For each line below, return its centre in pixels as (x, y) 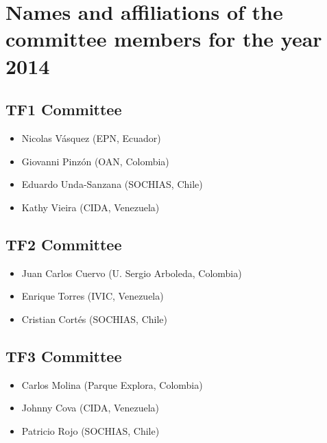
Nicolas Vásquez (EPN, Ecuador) (91, 137)
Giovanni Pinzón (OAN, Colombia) (95, 161)
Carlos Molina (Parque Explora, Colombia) (112, 384)
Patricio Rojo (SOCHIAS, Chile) (90, 430)
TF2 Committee (64, 244)
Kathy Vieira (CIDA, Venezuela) (90, 207)
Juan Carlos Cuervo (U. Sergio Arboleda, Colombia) (132, 273)
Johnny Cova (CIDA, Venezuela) (90, 408)
